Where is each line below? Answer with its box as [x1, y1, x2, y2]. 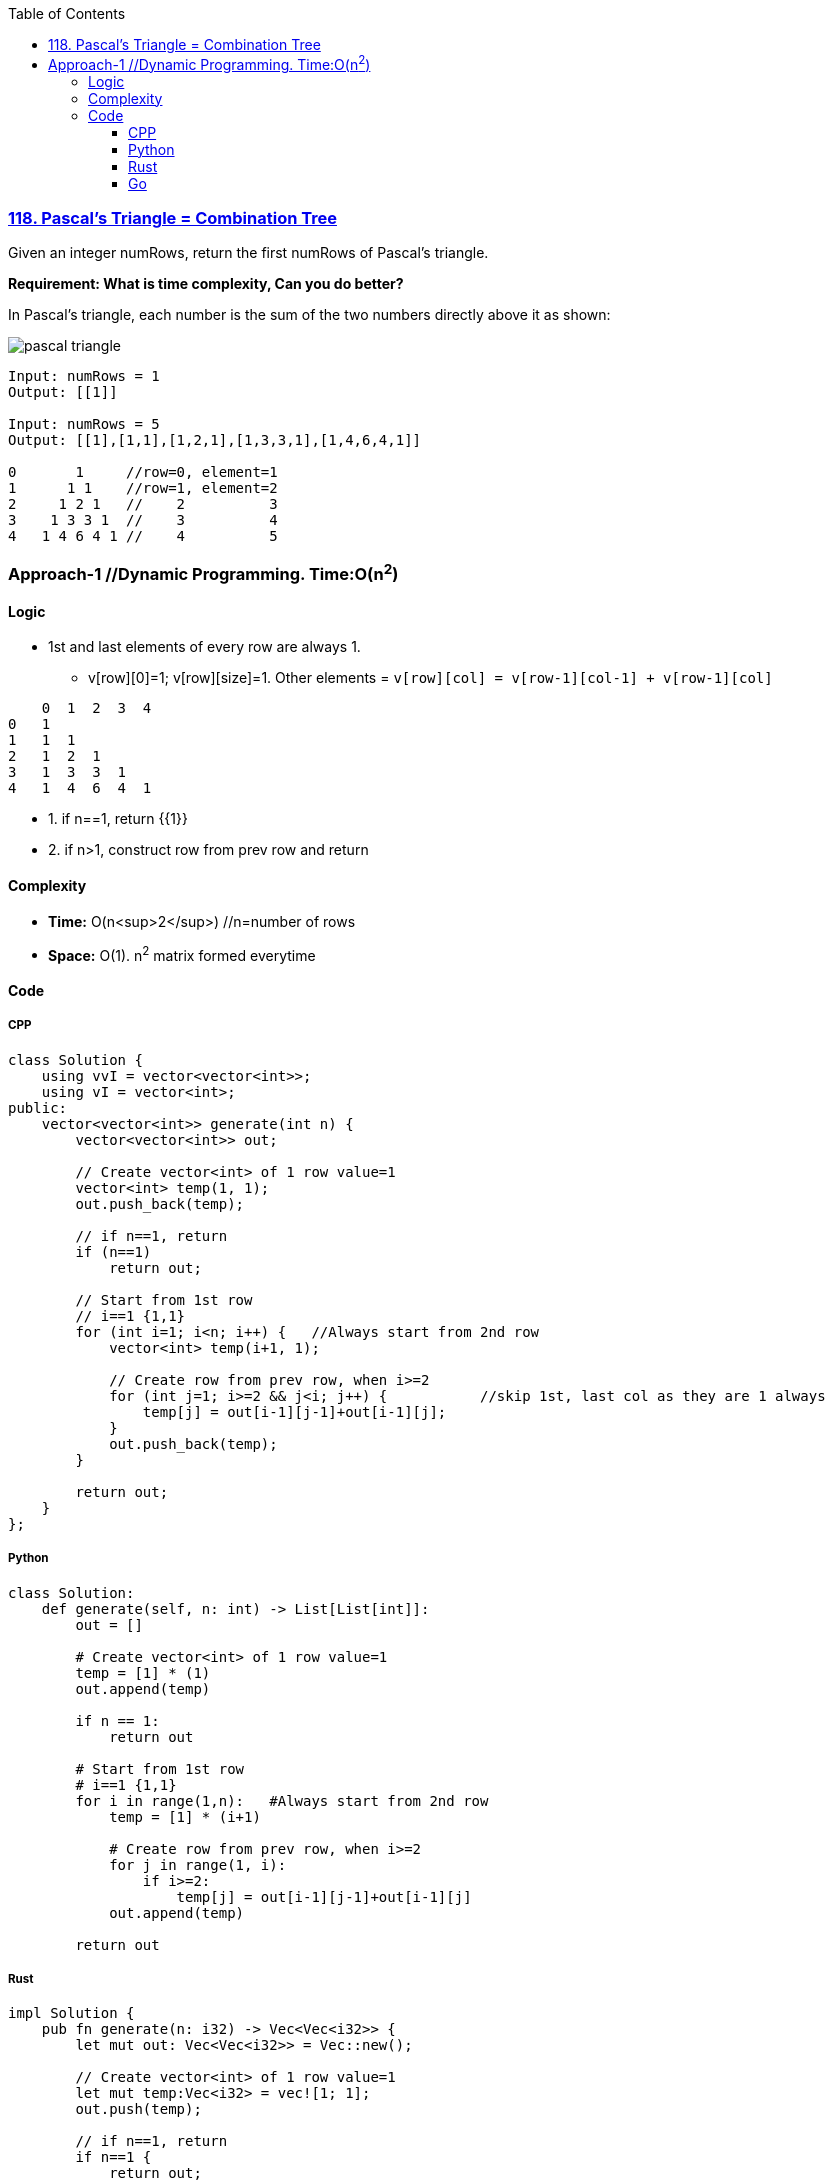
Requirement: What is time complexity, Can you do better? [8, 275, 404, 293]
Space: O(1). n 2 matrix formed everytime [48, 943, 316, 964]
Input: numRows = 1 [8, 368, 160, 385]
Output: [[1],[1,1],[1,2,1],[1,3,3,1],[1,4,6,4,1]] [8, 432, 422, 449]
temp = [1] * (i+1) [109, 1808, 261, 1825]
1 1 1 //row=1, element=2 [8, 480, 278, 497]
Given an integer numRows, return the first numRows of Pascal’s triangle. [8, 244, 489, 262]
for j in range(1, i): [109, 1856, 287, 1873]
